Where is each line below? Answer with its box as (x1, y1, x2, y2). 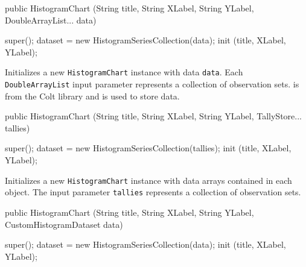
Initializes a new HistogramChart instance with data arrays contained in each (5, 174, 292, 186)
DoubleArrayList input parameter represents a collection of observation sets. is (5, 78, 299, 90)
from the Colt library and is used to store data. (5, 89, 180, 102)
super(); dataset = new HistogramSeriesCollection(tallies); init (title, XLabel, (5, 142, 292, 154)
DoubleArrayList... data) (5, 13, 97, 26)
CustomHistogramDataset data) (5, 218, 123, 230)
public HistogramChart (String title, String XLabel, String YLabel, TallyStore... (5, 110, 302, 122)
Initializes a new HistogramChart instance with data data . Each (5, 66, 243, 78)
